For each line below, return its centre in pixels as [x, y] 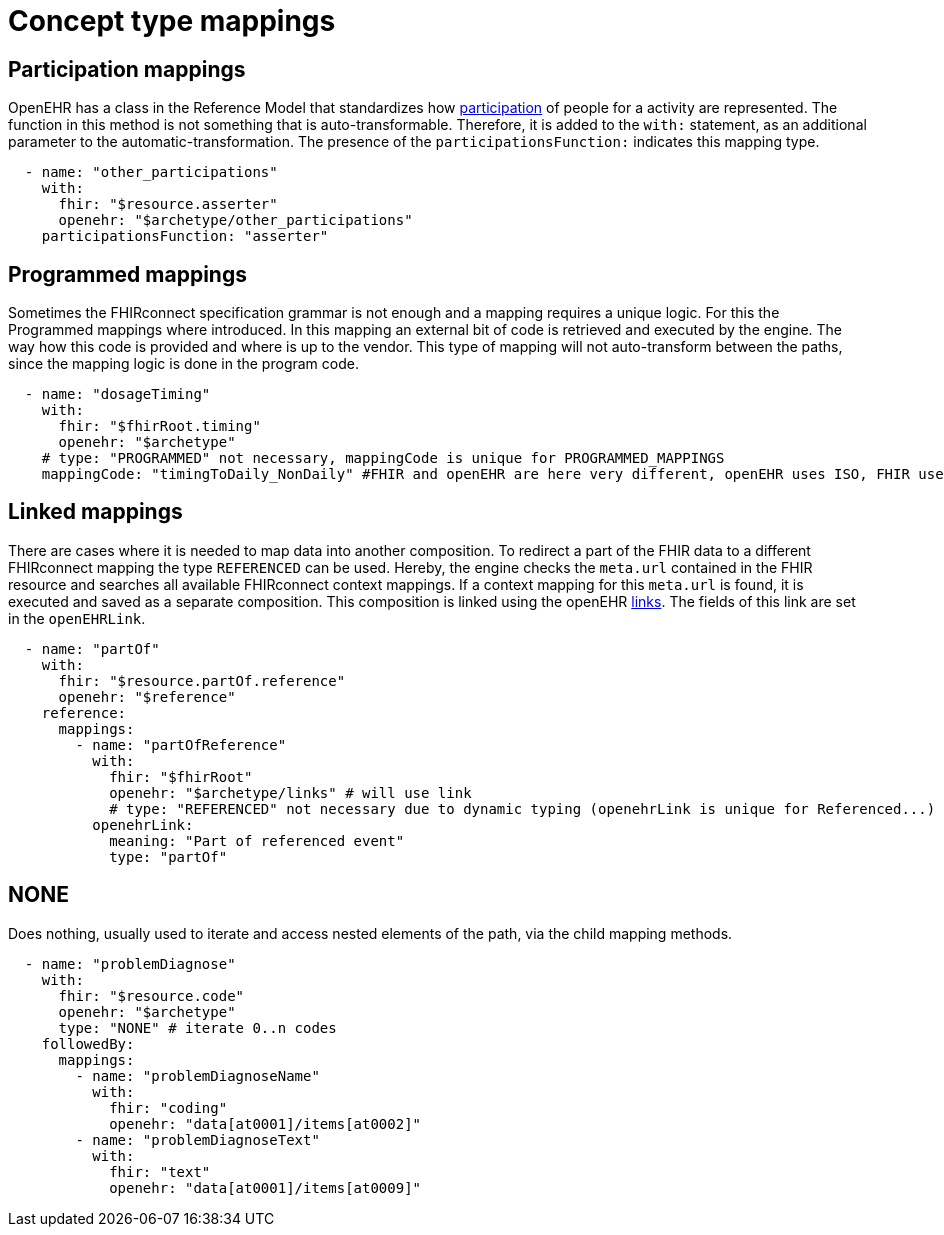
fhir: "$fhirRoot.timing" [159, 426]
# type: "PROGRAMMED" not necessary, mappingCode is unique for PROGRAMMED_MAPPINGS [383, 458]
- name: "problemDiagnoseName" [197, 1075]
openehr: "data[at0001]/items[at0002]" [265, 1123]
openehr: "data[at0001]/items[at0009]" [265, 1187]
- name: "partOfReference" [181, 744]
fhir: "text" [160, 1171]
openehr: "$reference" [147, 696]
